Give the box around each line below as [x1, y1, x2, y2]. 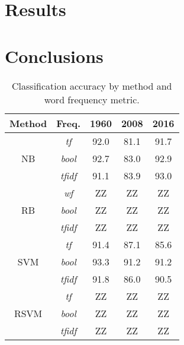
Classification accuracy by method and [12, 78, 172, 93]
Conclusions [5, 43, 104, 68]
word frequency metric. [44, 92, 140, 106]
